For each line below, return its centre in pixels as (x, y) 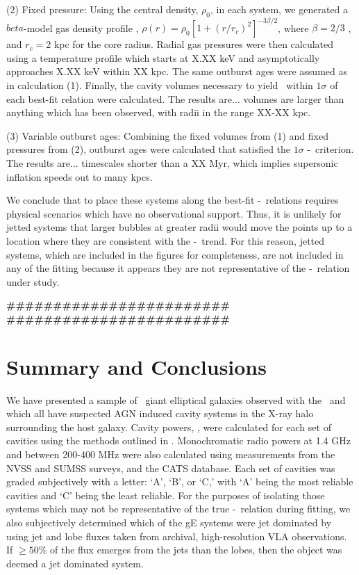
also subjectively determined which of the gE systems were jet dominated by (169, 523)
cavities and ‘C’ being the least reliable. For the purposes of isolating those (166, 495)
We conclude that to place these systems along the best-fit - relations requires (173, 200)
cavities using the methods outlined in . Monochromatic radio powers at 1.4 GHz (178, 440)
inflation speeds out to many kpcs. (80, 176)
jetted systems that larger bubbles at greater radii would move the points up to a (179, 227)
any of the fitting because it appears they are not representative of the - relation (178, 268)
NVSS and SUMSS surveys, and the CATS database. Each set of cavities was (171, 468)
